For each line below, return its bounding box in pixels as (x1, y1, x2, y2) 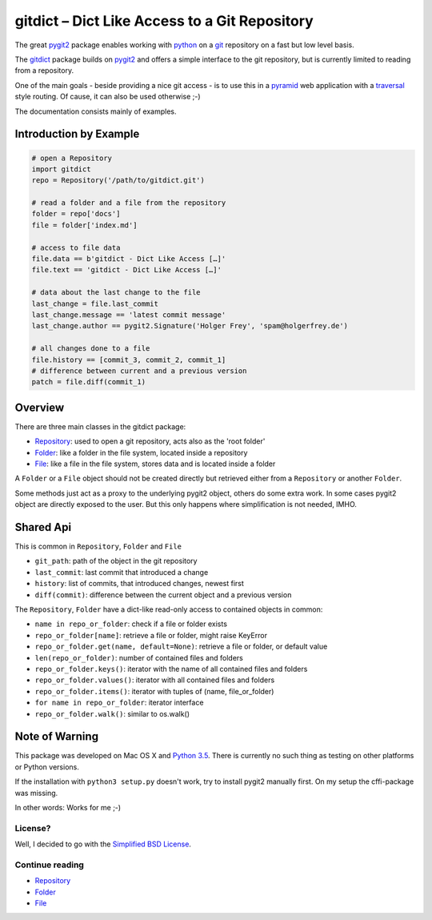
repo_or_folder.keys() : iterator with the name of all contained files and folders (34, 664, 308, 673)
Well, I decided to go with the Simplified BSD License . (14, 839, 192, 849)
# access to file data (31, 243, 121, 252)
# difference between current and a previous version (31, 366, 247, 376)
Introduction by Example (14, 127, 140, 141)
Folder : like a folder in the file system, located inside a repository (34, 448, 248, 457)
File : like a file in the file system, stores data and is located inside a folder (34, 459, 276, 468)
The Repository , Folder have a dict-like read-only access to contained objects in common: (14, 605, 323, 614)
